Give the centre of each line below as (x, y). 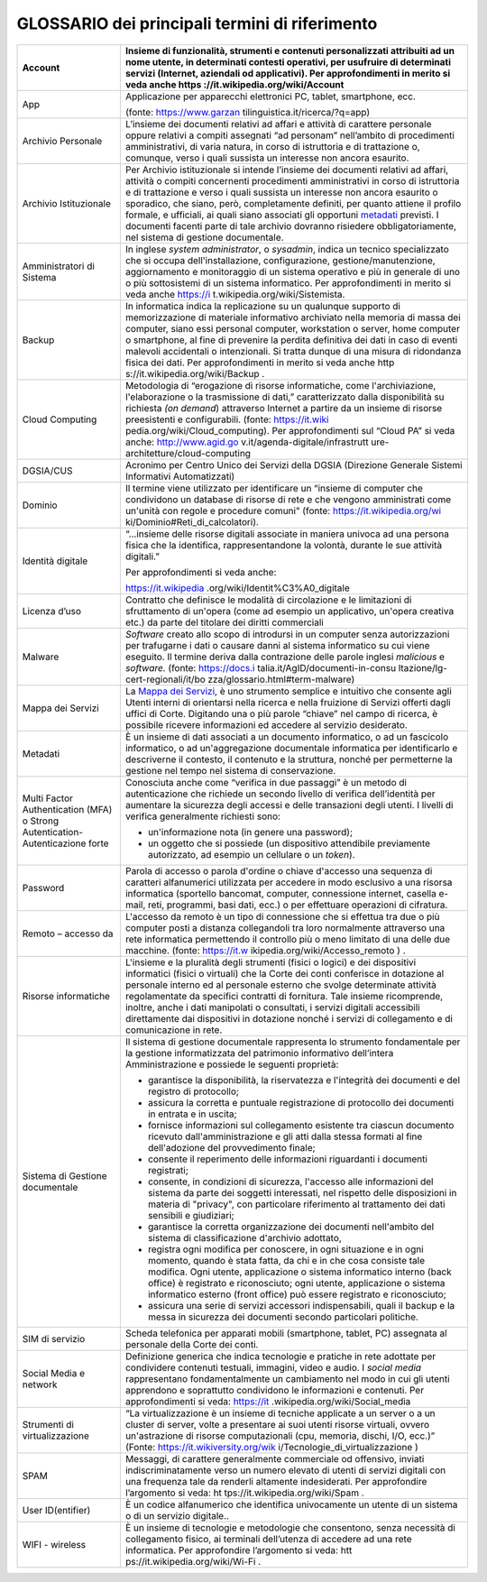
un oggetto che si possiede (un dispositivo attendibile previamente (289, 843)
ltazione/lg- (423, 667)
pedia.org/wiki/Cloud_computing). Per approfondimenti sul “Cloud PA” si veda (290, 430)
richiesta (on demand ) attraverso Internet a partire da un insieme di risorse (284, 408)
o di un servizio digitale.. (177, 1515)
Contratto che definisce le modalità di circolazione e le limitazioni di (268, 600)
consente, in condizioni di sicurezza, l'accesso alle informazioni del (290, 1182)
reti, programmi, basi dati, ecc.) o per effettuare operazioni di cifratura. (298, 905)
